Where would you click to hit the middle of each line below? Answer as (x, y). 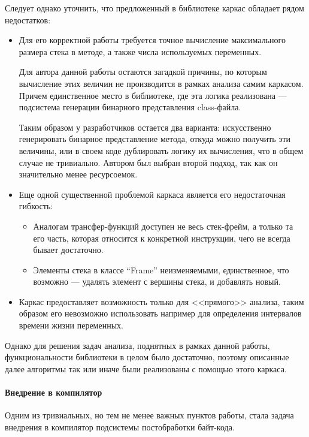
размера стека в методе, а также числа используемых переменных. (140, 51)
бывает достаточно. (68, 250)
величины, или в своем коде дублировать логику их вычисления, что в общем (161, 150)
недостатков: (28, 19)
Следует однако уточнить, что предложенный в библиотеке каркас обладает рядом (154, 8)
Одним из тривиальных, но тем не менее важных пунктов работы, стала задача (149, 415)
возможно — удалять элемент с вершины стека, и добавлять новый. (157, 281)
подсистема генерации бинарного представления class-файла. (130, 107)
